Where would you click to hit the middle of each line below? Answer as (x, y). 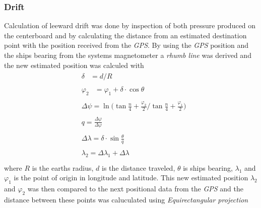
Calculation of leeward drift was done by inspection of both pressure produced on (130, 25)
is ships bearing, (208, 167)
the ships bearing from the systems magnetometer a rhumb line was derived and (128, 55)
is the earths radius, (63, 167)
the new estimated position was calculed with (74, 65)
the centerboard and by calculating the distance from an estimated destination (125, 35)
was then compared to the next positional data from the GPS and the (135, 189)
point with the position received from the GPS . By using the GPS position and (126, 45)
